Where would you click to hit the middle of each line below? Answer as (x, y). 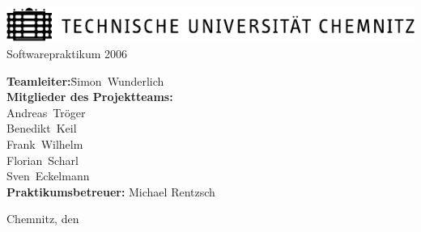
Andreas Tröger (46, 112)
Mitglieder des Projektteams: (90, 97)
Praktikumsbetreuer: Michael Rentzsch (111, 191)
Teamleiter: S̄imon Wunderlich (85, 80)
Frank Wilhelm (45, 144)
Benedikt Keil (42, 128)
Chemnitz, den (43, 219)
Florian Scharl (43, 160)
